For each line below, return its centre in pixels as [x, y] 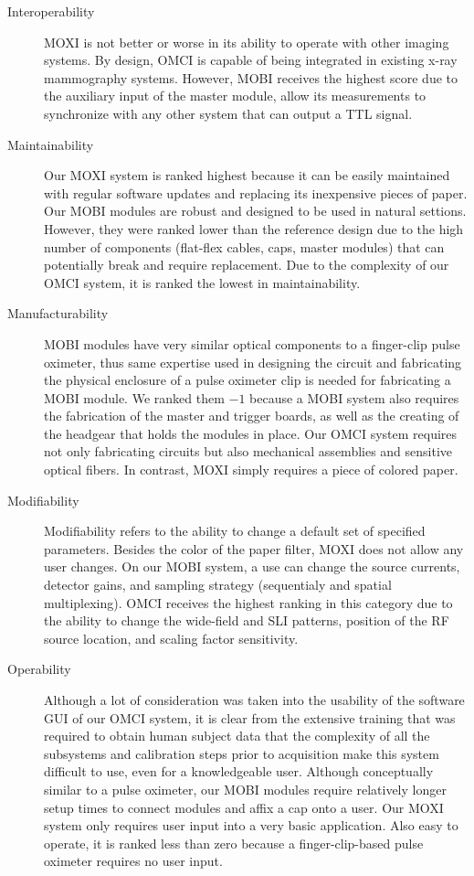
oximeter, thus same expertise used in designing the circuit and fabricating [253, 362]
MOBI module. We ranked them [134, 397]
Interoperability [51, 11]
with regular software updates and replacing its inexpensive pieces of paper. [256, 192]
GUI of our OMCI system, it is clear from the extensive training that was [250, 717]
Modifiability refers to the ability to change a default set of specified [235, 531]
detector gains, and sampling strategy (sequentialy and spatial [218, 585]
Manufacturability [58, 313]
